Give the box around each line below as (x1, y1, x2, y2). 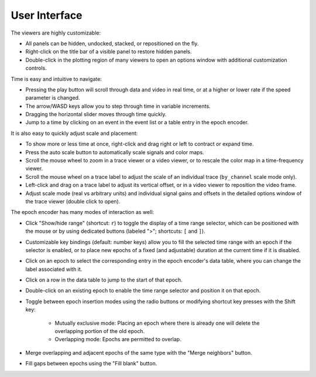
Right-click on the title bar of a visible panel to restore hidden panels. (25, 48, 192, 55)
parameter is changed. (25, 94, 80, 101)
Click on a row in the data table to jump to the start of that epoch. (25, 276, 183, 284)
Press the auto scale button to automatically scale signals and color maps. (25, 148, 204, 155)
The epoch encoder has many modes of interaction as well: (11, 209, 154, 216)
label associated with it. (25, 266, 83, 273)
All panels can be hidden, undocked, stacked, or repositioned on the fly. (25, 40, 199, 47)
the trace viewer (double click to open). (25, 198, 121, 205)
